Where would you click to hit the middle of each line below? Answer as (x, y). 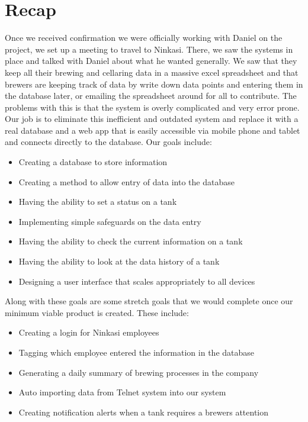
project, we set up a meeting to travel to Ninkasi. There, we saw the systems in (149, 49)
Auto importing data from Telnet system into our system (122, 392)
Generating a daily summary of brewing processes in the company (139, 372)
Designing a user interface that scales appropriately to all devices (137, 281)
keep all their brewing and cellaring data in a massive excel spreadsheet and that (152, 72)
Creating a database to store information (93, 162)
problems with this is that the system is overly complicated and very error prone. (152, 107)
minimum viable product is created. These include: (97, 312)
